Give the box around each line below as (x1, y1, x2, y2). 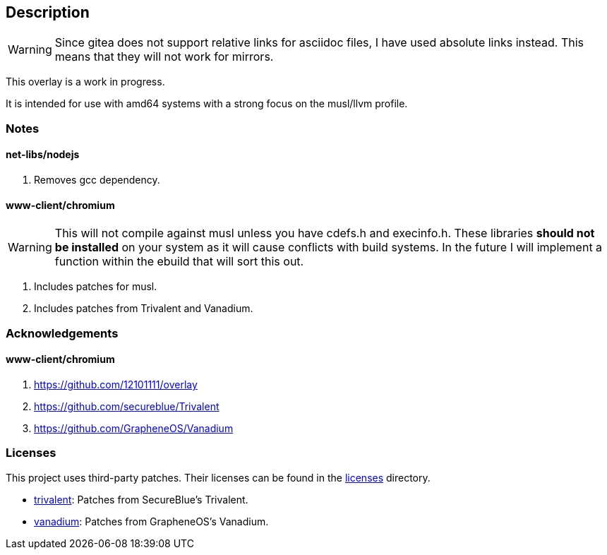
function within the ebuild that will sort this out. (54, 254, 304, 269)
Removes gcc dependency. (34, 174, 160, 186)
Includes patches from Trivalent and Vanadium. (34, 302, 253, 315)
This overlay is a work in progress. (6, 76, 165, 88)
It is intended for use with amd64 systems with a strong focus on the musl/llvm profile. (6, 97, 408, 110)
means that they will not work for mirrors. (54, 49, 274, 64)
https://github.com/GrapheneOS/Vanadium (34, 422, 234, 434)
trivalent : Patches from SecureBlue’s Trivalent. (34, 493, 248, 506)
